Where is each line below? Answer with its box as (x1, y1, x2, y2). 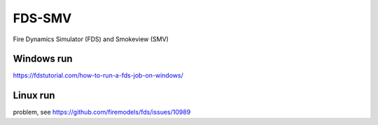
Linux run (13, 89, 55, 101)
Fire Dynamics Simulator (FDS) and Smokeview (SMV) (13, 35, 169, 43)
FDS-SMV (13, 10, 72, 26)
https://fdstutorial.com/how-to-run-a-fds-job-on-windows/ (13, 71, 183, 80)
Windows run (13, 53, 73, 65)
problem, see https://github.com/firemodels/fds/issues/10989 (13, 108, 191, 117)
